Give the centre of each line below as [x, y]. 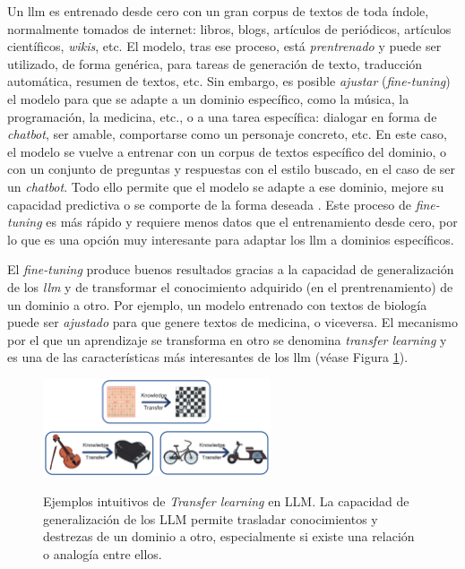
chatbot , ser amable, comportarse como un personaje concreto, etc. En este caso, [227, 134]
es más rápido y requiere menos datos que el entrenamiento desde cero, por [252, 222]
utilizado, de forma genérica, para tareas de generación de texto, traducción [215, 63]
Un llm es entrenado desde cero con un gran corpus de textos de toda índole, [218, 11]
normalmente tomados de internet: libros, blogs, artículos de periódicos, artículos [229, 28]
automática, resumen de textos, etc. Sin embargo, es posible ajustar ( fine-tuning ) [229, 81]
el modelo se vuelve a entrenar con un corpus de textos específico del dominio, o [227, 151]
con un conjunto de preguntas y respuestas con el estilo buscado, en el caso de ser [232, 169]
